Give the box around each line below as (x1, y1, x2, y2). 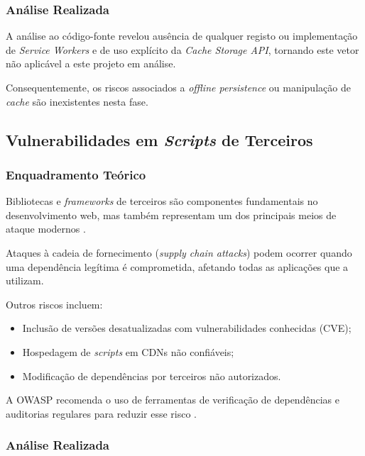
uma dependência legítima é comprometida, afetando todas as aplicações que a (6, 259, 349, 274)
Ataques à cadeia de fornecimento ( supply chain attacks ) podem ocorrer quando (6, 245, 352, 260)
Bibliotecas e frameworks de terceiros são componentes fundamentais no (6, 194, 318, 208)
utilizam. (6, 273, 44, 288)
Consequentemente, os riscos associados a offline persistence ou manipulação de (6, 80, 351, 94)
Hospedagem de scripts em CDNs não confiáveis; (22, 344, 234, 359)
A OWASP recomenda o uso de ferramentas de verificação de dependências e (6, 392, 339, 407)
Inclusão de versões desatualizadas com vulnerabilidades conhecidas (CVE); (22, 321, 352, 335)
